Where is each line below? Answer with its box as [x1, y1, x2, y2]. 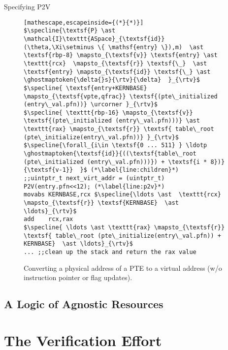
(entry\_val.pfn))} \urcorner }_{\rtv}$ [24, 101, 158, 108]
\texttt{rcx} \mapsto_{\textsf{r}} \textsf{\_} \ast [24, 60, 207, 67]
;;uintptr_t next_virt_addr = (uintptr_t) [24, 175, 165, 182]
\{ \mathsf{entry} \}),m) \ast [98, 43, 204, 51]
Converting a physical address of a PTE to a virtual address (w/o [24, 262, 222, 273]
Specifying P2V [4, 1, 51, 11]
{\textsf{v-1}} [24, 166, 73, 174]
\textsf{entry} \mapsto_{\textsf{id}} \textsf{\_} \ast [24, 68, 211, 75]
